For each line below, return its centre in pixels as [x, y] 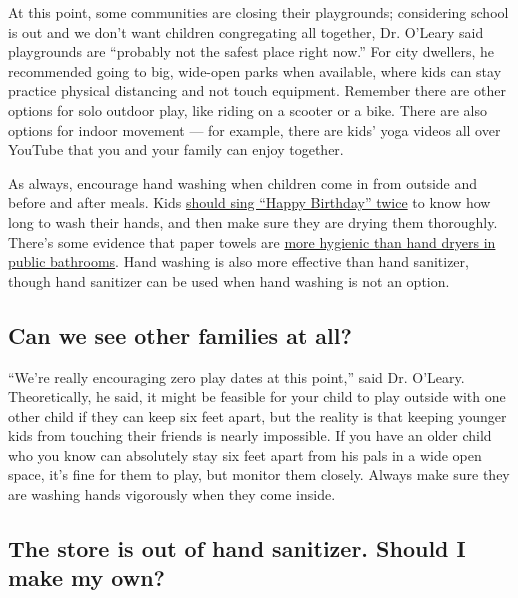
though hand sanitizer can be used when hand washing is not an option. [229, 280]
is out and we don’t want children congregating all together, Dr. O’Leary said [246, 31]
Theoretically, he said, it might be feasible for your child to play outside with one [257, 396]
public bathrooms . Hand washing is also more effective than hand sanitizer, [238, 261]
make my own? [86, 577]
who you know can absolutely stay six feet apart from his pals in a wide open [245, 454]
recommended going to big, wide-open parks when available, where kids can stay [255, 70]
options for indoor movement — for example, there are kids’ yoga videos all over [254, 129]
